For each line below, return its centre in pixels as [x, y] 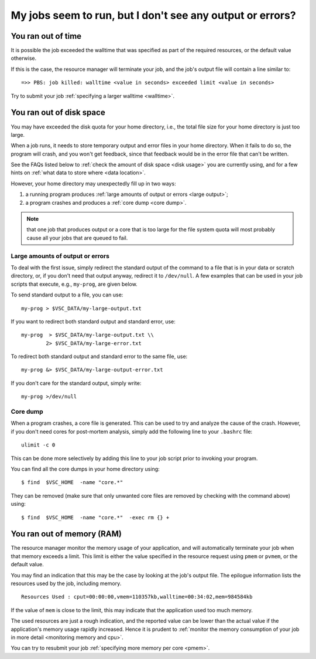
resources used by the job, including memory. [66, 583]
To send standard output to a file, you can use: [67, 295]
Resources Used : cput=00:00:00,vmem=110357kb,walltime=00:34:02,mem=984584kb [137, 597]
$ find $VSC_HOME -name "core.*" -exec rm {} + [95, 517]
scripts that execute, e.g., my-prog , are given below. [74, 284]
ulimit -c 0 [38, 445]
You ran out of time [46, 36]
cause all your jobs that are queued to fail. [77, 238]
